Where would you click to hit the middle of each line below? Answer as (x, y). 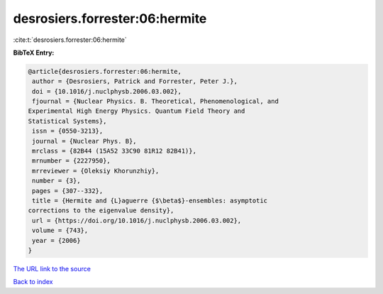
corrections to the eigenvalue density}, (101, 211)
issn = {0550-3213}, (68, 131)
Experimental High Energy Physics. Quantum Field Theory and (137, 111)
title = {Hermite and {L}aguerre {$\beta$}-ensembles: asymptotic (150, 201)
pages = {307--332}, (68, 191)
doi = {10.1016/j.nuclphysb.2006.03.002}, (107, 91)
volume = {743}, (60, 230)
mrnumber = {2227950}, (72, 161)
